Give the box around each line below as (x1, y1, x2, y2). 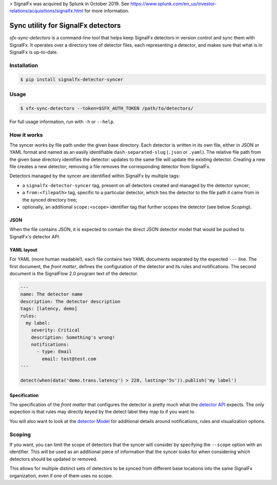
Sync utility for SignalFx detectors (9, 21, 121, 30)
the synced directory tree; (22, 196, 77, 203)
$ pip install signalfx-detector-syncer (20, 76, 123, 82)
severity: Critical (31, 327, 81, 333)
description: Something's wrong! (31, 334, 115, 340)
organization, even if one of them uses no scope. (9, 472, 113, 479)
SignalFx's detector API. (9, 233, 61, 239)
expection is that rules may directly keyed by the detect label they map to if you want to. (9, 409, 196, 415)
